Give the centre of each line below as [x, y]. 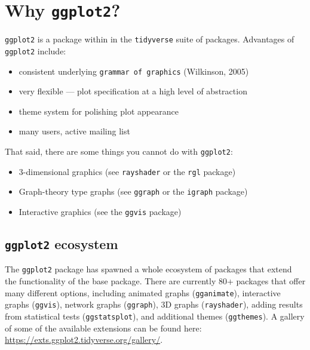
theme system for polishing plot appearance [99, 111]
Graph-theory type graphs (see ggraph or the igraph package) [133, 191]
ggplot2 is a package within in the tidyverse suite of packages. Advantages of [150, 39]
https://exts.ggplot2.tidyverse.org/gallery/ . [84, 340]
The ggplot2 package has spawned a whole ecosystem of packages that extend [148, 269]
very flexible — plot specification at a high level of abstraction [133, 91]
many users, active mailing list [74, 131]
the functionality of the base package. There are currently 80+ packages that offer [155, 281]
